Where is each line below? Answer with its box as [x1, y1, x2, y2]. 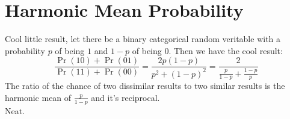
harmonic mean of [5, 91, 72, 103]
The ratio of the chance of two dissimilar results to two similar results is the [5, 79, 285, 92]
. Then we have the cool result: [168, 44, 283, 56]
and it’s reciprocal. [91, 91, 160, 103]
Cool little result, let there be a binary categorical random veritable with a [5, 32, 281, 45]
